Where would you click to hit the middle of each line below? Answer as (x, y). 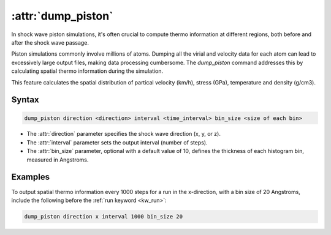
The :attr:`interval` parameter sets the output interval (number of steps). (117, 142)
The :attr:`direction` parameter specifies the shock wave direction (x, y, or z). (124, 134)
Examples (31, 177)
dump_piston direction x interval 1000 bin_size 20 (104, 216)
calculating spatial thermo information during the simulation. (87, 71)
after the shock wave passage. (50, 42)
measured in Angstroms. (58, 160)
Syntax (25, 100)
